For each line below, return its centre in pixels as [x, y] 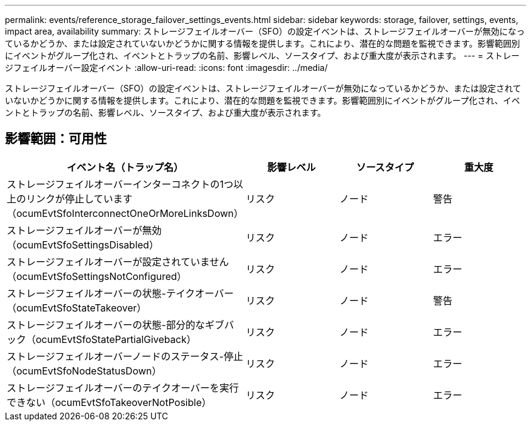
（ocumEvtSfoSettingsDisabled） [83, 245]
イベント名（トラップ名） [125, 167]
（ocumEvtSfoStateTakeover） [77, 308]
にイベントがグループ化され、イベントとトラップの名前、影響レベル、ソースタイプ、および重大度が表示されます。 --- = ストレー [262, 55]
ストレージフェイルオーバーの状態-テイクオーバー [120, 293]
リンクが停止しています [79, 198]
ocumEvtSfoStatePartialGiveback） [116, 339]
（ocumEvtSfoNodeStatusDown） [84, 371]
